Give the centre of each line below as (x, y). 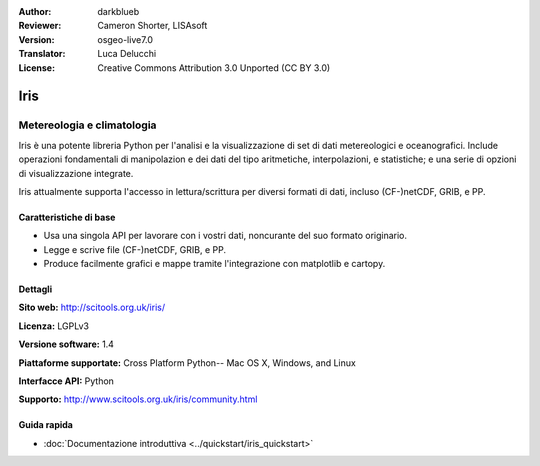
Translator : (42, 54)
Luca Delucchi (127, 54)
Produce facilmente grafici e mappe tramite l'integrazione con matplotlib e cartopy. (214, 264)
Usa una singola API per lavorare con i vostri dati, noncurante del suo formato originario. (225, 236)
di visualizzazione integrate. (76, 173)
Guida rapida (46, 425)
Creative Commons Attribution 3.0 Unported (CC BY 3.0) (214, 67)
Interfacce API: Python (66, 381)
